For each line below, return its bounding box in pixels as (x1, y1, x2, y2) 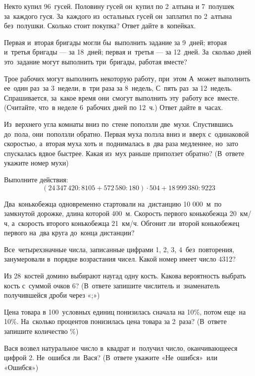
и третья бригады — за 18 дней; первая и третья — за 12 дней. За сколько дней (4, 47, 252, 57)
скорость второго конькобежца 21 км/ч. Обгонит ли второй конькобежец (18, 217, 240, 228)
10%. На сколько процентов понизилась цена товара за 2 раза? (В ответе (4, 316, 227, 326)
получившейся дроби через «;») (4, 290, 100, 300)
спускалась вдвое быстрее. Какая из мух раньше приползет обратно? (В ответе (4, 148, 245, 158)
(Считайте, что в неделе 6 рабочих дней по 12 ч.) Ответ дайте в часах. (4, 102, 223, 112)
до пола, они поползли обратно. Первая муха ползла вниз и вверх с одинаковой (4, 128, 249, 139)
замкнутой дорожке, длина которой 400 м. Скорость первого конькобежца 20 (4, 208, 237, 218)
